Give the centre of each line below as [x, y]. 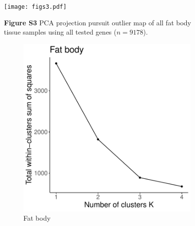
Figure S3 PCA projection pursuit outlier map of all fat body [97, 22]
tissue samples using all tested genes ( [60, 32]
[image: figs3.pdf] [35, 7]
